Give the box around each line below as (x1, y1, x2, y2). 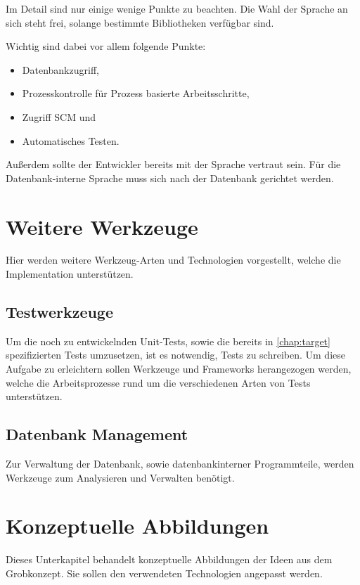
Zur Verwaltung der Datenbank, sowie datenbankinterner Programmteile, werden (6, 456, 354, 471)
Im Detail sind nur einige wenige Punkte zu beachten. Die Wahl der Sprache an (6, 1, 348, 15)
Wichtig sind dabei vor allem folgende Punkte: (6, 39, 206, 53)
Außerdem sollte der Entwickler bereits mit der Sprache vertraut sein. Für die (6, 157, 341, 172)
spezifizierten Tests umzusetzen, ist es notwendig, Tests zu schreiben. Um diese (6, 347, 345, 362)
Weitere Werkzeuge (6, 212, 198, 240)
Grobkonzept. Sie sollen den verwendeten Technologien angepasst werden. (6, 565, 323, 580)
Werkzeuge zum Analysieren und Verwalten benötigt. (6, 470, 235, 484)
